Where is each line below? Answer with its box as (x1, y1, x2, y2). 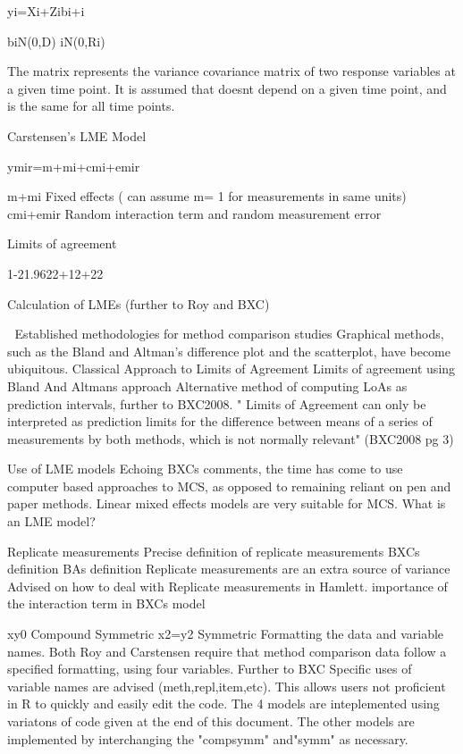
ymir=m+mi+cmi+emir (7, 156, 140, 175)
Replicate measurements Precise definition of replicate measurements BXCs (7, 541, 420, 560)
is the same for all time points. (7, 96, 175, 115)
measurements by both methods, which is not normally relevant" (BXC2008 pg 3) (7, 429, 454, 448)
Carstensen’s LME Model (7, 126, 147, 145)
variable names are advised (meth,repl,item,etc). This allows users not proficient (7, 676, 446, 695)
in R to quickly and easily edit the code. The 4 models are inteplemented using (7, 694, 440, 713)
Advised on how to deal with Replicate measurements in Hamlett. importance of (7, 576, 448, 595)
